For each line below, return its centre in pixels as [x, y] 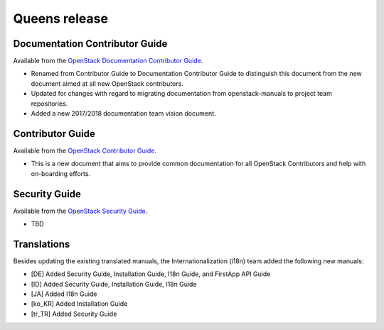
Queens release [60, 18]
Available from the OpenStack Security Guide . [80, 211]
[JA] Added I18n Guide [64, 294]
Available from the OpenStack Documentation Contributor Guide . [108, 61]
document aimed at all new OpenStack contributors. [107, 83]
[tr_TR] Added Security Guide [74, 314]
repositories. [49, 104]
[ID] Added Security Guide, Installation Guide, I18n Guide [114, 284]
